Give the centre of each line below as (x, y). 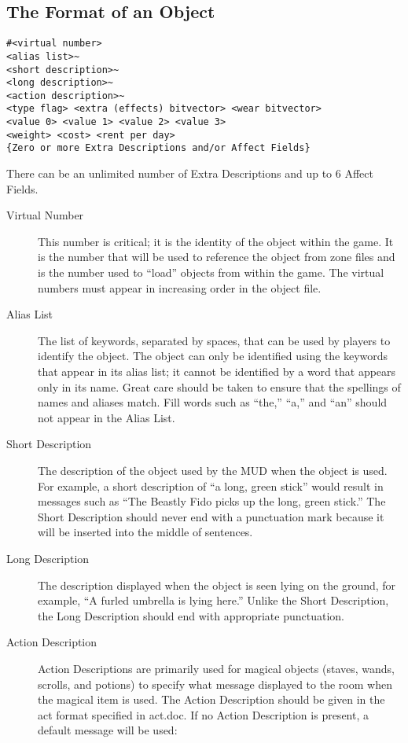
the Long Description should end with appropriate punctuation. (191, 615)
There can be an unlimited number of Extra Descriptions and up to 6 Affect (190, 173)
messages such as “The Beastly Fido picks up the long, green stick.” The (212, 501)
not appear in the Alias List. (107, 417)
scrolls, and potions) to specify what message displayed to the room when (215, 684)
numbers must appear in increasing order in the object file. (180, 287)
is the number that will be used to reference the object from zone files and (217, 257)
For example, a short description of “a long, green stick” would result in (211, 486)
